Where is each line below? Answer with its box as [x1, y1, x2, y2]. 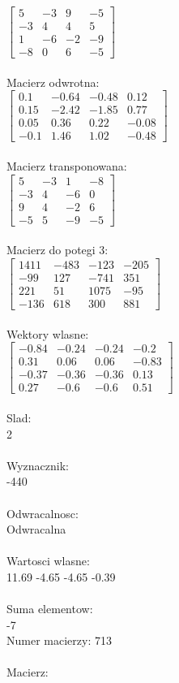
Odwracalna [6, 521, 66, 538]
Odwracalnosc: [6, 504, 79, 521]
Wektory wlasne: [6, 325, 89, 342]
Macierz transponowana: [6, 158, 127, 175]
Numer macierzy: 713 [6, 632, 112, 649]
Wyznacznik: [6, 456, 70, 473]
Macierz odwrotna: [6, 73, 100, 90]
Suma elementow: [6, 600, 93, 617]
